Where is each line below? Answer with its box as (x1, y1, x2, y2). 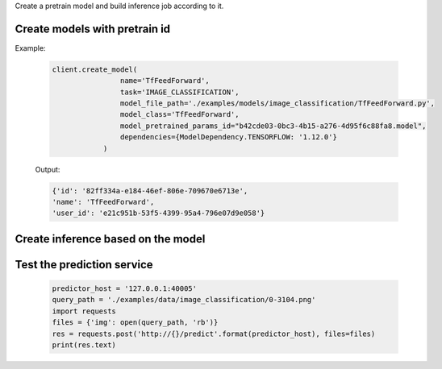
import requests (52, 306, 117, 316)
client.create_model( (52, 64, 138, 74)
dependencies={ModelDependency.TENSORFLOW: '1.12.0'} (119, 133, 338, 142)
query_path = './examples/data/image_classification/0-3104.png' (52, 295, 316, 305)
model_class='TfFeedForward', (119, 110, 240, 119)
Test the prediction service (15, 258, 153, 272)
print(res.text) (52, 340, 117, 350)
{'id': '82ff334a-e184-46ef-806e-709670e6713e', (52, 186, 248, 195)
